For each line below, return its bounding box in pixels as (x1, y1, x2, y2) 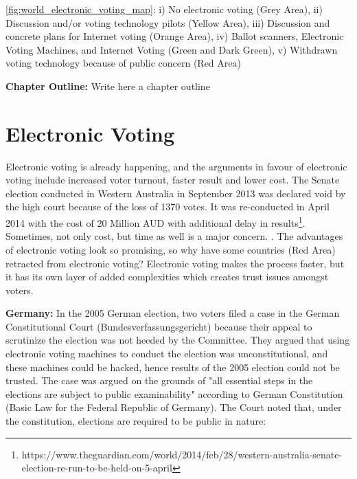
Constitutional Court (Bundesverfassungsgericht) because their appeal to (5, 319, 312, 333)
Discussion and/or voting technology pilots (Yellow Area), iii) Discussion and (5, 15, 330, 30)
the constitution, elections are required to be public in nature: (5, 414, 266, 428)
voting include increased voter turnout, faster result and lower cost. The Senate (5, 172, 340, 187)
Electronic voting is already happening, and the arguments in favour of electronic (5, 159, 347, 173)
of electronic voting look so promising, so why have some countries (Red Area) (5, 242, 336, 256)
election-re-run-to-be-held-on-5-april (21, 460, 172, 475)
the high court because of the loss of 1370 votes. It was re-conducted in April (5, 199, 330, 214)
